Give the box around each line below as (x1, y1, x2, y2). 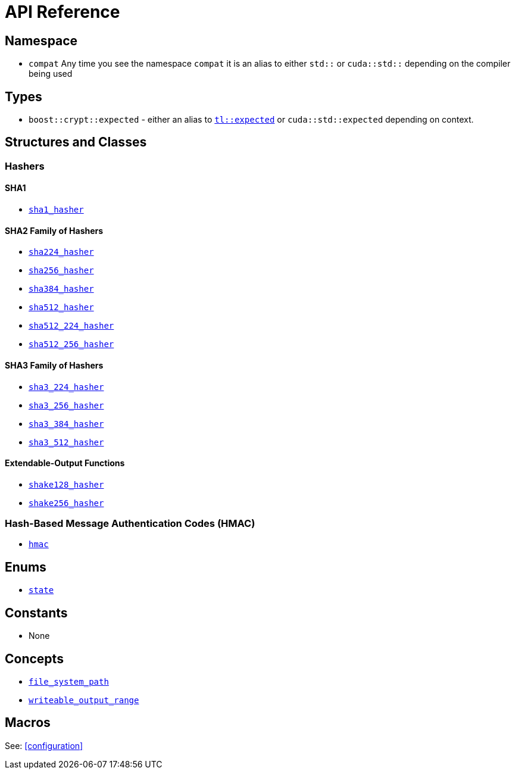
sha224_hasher (29, 247, 94, 257)
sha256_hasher (29, 266, 94, 276)
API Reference (5, 2, 120, 22)
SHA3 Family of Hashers (5, 360, 104, 370)
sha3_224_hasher (29, 382, 104, 392)
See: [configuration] (5, 740, 83, 751)
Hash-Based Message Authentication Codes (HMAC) (5, 517, 255, 530)
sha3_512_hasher (29, 437, 104, 447)
